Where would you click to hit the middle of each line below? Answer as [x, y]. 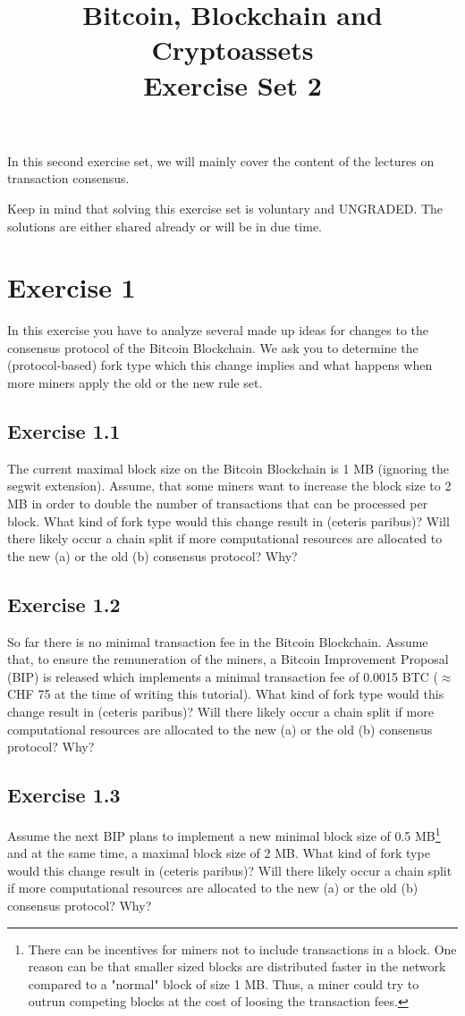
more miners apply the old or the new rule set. [135, 383]
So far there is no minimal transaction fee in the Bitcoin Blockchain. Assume [218, 641]
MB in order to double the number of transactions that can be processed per [218, 504]
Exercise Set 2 [232, 84]
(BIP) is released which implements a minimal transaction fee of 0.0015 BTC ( [223, 676]
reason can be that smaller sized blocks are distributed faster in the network [237, 966]
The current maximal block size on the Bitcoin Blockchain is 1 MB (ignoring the [228, 468]
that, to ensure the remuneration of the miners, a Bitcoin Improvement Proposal [228, 659]
